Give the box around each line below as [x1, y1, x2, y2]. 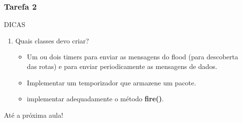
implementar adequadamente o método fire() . [27, 94, 164, 104]
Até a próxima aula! [4, 109, 64, 120]
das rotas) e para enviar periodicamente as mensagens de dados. [27, 61, 217, 71]
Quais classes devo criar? [15, 35, 89, 45]
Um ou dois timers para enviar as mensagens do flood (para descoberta [27, 52, 239, 62]
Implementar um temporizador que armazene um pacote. [27, 77, 196, 87]
